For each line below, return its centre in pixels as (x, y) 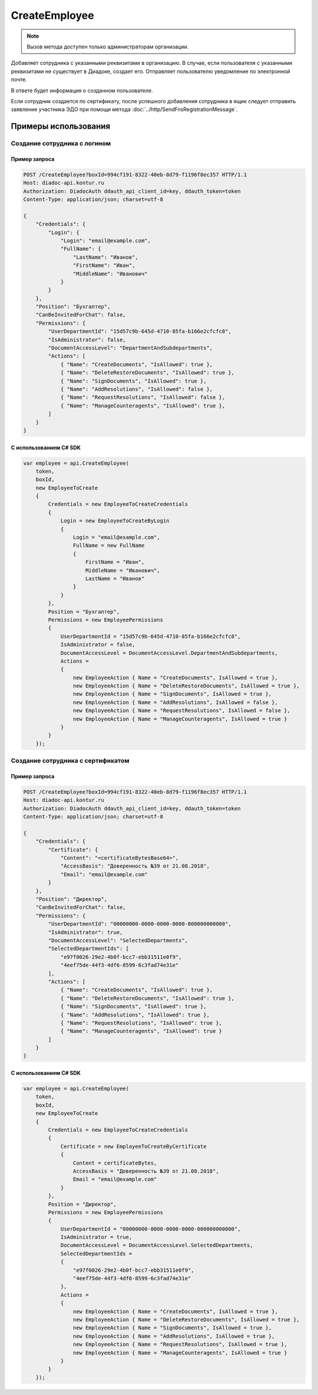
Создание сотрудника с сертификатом (70, 761)
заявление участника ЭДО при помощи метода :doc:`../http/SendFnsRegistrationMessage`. (124, 110)
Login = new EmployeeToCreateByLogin (115, 521)
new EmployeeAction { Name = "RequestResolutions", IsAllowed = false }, (182, 711)
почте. (19, 80)
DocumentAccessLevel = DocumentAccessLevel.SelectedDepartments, (157, 1245)
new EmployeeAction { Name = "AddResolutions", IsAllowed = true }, (174, 1336)
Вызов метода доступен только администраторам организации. (108, 47)
